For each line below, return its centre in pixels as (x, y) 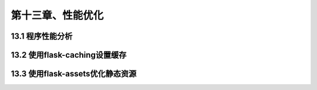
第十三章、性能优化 (57, 15)
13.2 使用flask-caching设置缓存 (69, 55)
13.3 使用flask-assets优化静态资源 (74, 74)
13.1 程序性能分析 (42, 36)
